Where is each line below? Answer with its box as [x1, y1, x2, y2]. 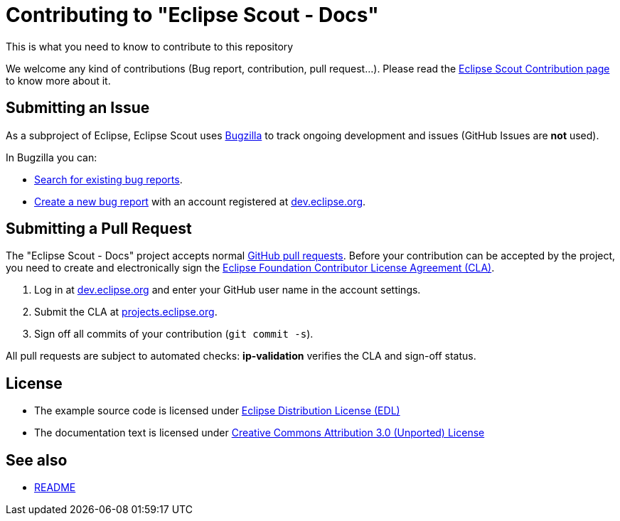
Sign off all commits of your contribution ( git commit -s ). [34, 328, 314, 340]
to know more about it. [6, 74, 111, 87]
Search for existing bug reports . [34, 173, 183, 186]
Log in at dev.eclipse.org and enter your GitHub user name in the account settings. [34, 284, 421, 296]
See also [6, 451, 68, 469]
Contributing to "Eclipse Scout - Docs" [6, 3, 379, 27]
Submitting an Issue [6, 99, 150, 117]
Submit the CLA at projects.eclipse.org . [34, 306, 218, 318]
